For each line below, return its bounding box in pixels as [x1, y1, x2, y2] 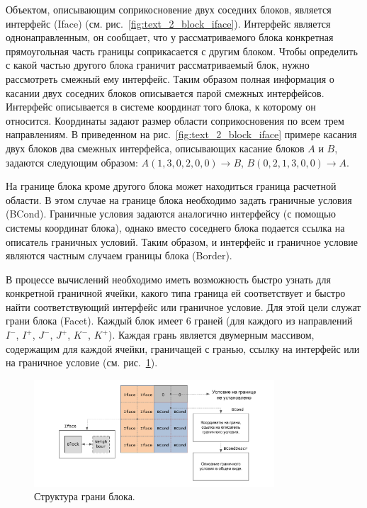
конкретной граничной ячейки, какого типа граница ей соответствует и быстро [6, 286, 346, 300]
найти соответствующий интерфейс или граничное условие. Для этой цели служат [6, 299, 361, 314]
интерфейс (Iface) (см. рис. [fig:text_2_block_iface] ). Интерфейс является [6, 16, 331, 30]
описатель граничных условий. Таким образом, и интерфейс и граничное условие [6, 234, 358, 249]
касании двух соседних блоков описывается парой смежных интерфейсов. [6, 85, 324, 100]
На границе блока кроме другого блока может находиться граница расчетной [6, 179, 337, 193]
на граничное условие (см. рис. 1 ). [6, 355, 158, 370]
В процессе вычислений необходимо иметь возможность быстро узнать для [6, 271, 331, 286]
